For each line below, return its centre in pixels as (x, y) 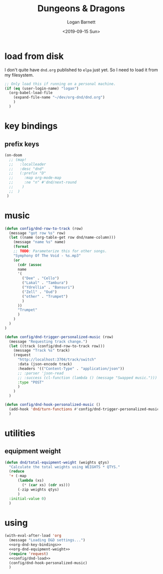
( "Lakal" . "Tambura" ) (45, 283)
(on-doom (13, 155)
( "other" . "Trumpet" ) (45, 296)
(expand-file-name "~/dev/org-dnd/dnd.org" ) (59, 97)
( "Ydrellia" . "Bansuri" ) (48, 287)
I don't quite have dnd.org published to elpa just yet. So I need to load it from (81, 70)
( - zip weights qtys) (38, 489)
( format (21, 247)
